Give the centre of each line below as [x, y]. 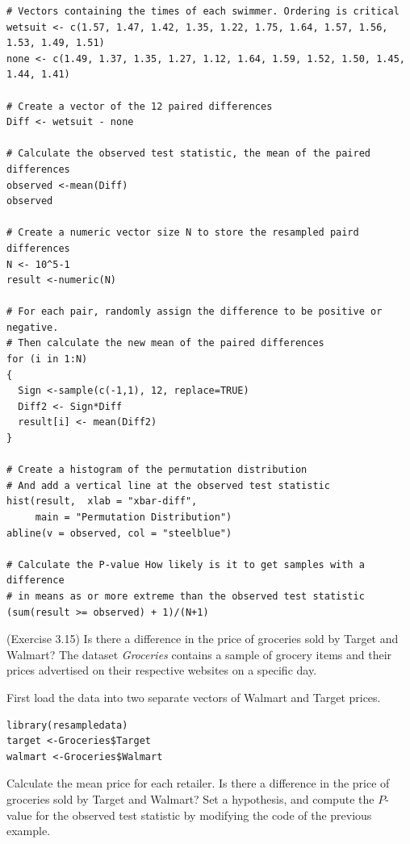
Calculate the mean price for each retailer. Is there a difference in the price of [198, 783]
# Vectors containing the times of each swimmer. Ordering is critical [203, 11]
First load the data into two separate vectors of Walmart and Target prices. [194, 697]
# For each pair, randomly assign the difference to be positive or [195, 312]
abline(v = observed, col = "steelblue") [119, 533]
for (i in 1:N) [47, 359]
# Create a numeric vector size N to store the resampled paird [183, 233]
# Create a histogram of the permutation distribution [157, 470]
